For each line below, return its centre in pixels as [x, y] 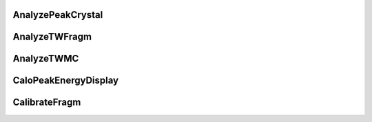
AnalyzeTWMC [46, 59]
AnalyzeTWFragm [52, 37]
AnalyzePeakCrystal [58, 15]
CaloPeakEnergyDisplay [66, 81]
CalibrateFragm [47, 102]
